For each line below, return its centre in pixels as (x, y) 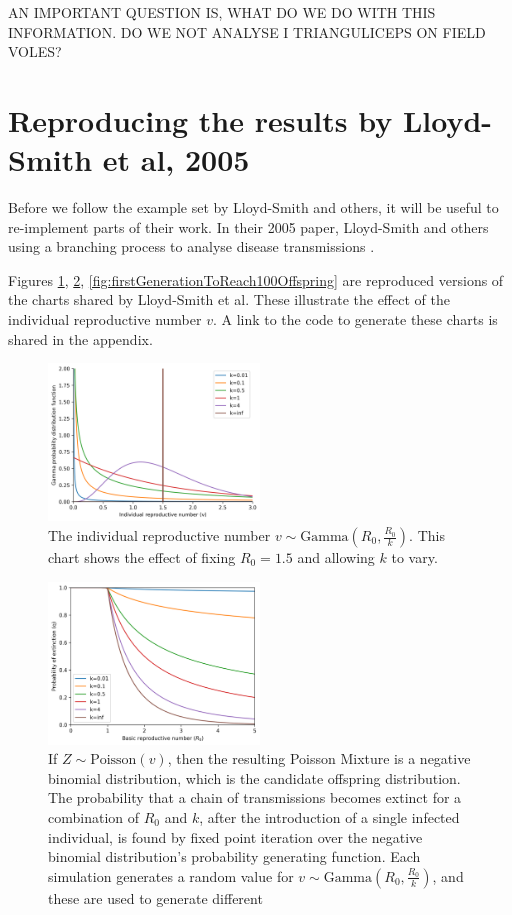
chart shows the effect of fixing (142, 557)
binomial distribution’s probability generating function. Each (234, 856)
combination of (94, 816)
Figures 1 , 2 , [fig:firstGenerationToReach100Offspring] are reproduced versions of (256, 279)
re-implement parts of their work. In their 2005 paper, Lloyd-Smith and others (248, 226)
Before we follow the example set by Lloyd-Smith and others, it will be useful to (253, 207)
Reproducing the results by (200, 119)
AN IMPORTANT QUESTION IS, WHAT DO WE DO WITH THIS (222, 12)
